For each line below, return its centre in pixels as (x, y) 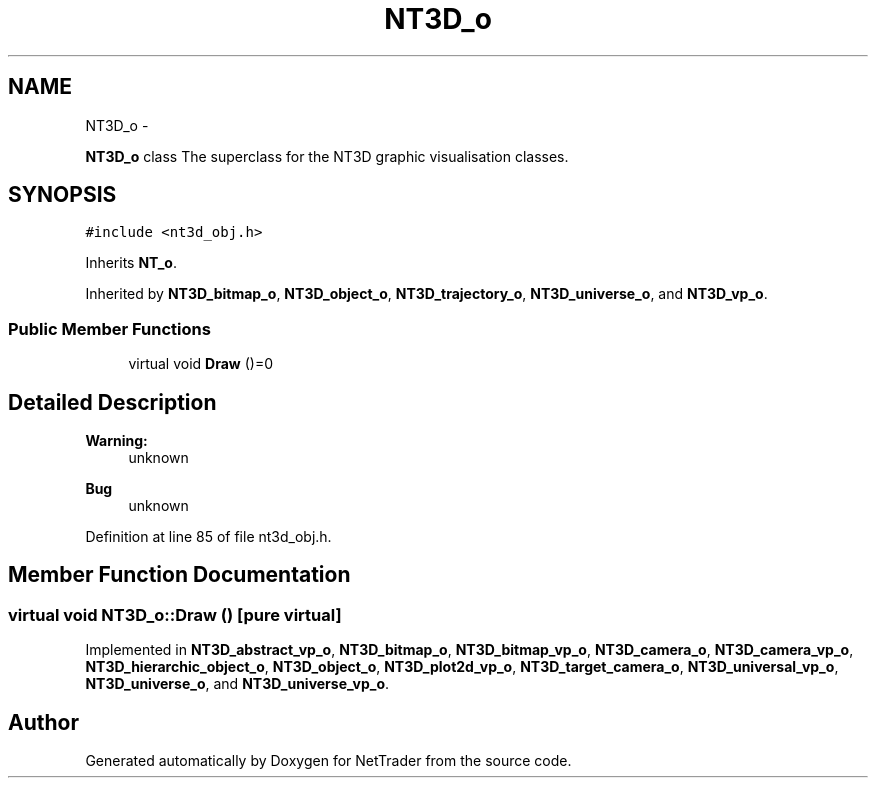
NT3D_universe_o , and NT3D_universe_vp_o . (237, 684)
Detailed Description (112, 402)
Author (43, 722)
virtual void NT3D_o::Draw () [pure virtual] (175, 614)
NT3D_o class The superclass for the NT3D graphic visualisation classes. (327, 156)
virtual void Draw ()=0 (200, 364)
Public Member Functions (109, 328)
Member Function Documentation (179, 575)
